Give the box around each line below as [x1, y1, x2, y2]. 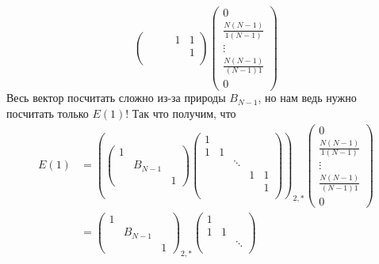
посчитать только [6, 105, 89, 122]
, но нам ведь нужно [258, 89, 357, 106]
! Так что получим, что [125, 105, 236, 122]
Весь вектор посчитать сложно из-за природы [6, 89, 226, 106]
